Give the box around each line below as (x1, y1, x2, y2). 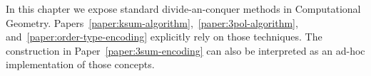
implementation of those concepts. (6, 57, 155, 72)
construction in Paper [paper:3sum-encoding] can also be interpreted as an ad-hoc (6, 43, 365, 58)
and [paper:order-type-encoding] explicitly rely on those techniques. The (6, 29, 322, 44)
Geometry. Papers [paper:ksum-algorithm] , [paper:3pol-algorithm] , (6, 15, 298, 30)
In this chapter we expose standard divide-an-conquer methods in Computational (6, 1, 361, 16)
